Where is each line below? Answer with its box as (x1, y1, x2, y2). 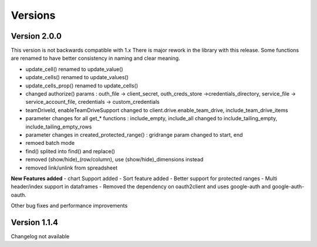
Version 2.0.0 (11, 31, 62, 41)
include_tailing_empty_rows (25, 123, 92, 130)
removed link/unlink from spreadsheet (25, 164, 117, 171)
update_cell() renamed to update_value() (25, 65, 123, 73)
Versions (11, 9, 56, 22)
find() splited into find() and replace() (25, 147, 116, 155)
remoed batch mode (25, 140, 75, 147)
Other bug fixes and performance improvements (11, 202, 128, 209)
